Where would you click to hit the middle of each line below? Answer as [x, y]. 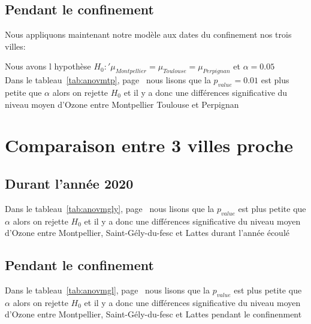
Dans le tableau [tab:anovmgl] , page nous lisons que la [107, 290]
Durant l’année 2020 [69, 183]
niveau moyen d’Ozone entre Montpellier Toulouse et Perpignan [122, 104]
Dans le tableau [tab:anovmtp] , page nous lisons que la [108, 80]
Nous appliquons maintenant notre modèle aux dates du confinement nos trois [148, 34]
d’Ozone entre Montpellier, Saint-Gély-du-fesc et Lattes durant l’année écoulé [147, 233]
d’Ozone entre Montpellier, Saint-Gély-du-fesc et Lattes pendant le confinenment [153, 314]
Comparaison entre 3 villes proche [149, 145]
